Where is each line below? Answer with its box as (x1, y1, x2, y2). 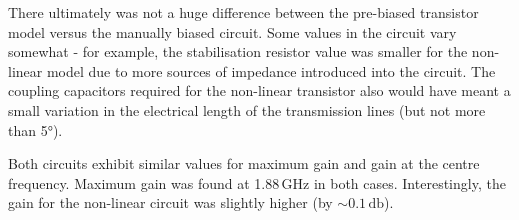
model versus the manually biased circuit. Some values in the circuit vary (8, 21, 457, 42)
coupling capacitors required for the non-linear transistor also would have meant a (8, 80, 511, 101)
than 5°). (8, 119, 63, 140)
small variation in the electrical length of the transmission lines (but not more (8, 99, 486, 120)
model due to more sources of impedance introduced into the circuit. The (46, 60, 496, 81)
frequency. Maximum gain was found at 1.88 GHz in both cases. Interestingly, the (8, 172, 506, 193)
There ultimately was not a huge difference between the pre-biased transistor (8, 2, 479, 22)
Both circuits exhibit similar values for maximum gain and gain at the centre (8, 153, 480, 174)
